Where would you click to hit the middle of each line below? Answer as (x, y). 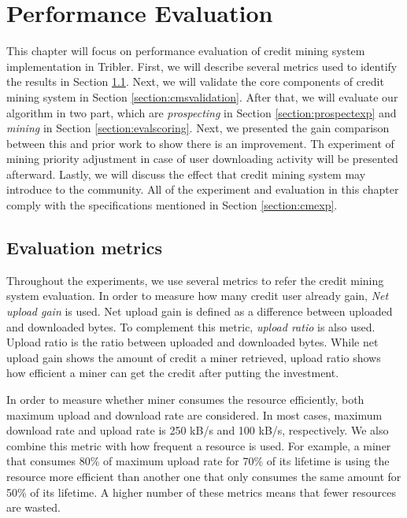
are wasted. (33, 507)
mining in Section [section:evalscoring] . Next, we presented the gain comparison (198, 128)
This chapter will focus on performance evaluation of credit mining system (186, 51)
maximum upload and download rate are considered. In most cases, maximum (194, 414)
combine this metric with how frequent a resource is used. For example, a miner (199, 445)
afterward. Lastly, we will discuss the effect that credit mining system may (186, 174)
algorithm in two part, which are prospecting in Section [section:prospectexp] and (202, 112)
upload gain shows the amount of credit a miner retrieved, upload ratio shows (194, 357)
